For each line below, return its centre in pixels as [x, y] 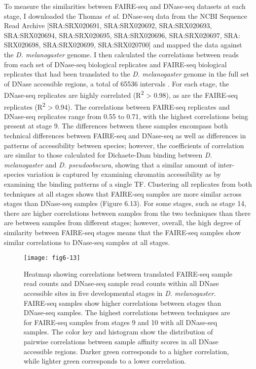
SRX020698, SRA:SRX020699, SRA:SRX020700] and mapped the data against [123, 45]
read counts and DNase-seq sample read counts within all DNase [121, 283]
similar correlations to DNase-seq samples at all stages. [87, 242]
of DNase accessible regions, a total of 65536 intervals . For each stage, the [117, 83]
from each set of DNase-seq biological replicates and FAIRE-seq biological [115, 64]
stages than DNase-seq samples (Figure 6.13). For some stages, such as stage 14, [125, 203]
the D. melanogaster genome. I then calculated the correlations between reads [121, 54]
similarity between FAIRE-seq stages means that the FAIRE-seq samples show [123, 232]
